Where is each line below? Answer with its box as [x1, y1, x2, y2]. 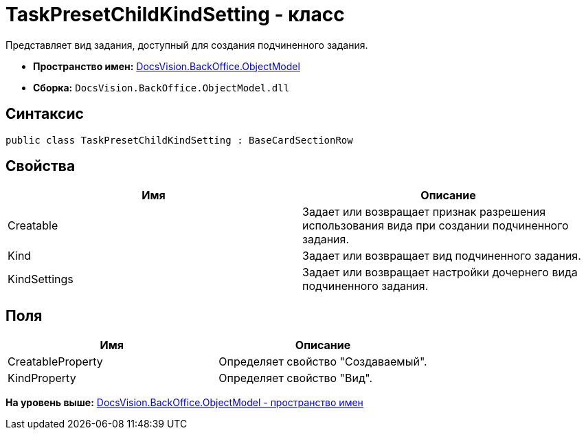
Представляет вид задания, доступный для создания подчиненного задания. [5, 38, 368, 51]
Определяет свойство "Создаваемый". [218, 355, 427, 369]
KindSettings [8, 272, 74, 287]
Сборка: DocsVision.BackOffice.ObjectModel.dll [33, 81, 290, 93]
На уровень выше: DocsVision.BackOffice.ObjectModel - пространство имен [5, 397, 363, 409]
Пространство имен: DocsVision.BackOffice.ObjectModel [33, 60, 300, 72]
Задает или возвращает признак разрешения [302, 205, 546, 219]
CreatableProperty [8, 355, 103, 369]
